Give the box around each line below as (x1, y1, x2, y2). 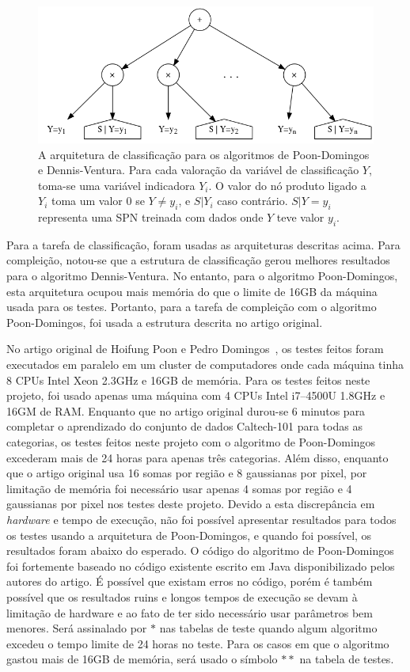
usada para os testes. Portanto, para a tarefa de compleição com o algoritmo (6, 298, 377, 315)
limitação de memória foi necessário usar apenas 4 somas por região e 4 (6, 480, 352, 496)
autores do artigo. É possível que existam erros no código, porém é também (6, 573, 373, 590)
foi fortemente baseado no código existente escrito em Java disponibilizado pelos (6, 557, 395, 574)
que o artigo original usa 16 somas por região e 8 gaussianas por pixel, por (6, 465, 367, 481)
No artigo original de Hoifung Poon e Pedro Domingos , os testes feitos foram (6, 340, 384, 357)
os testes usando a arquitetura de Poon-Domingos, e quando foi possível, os (6, 526, 372, 543)
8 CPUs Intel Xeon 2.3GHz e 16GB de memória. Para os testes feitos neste (6, 371, 370, 388)
